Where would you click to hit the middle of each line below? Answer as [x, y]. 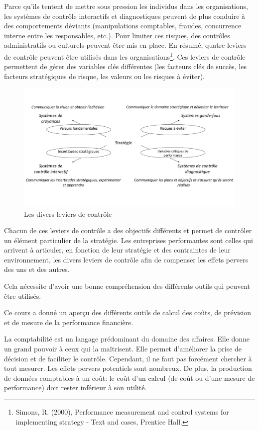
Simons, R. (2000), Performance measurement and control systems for [122, 412]
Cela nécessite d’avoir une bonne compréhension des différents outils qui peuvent [127, 286]
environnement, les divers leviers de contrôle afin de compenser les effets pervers [126, 259]
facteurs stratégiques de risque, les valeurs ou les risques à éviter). [104, 76]
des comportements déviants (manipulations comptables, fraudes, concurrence [123, 26]
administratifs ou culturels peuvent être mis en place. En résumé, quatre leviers [125, 45]
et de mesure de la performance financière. [69, 322]
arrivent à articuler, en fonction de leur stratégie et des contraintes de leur [117, 250]
